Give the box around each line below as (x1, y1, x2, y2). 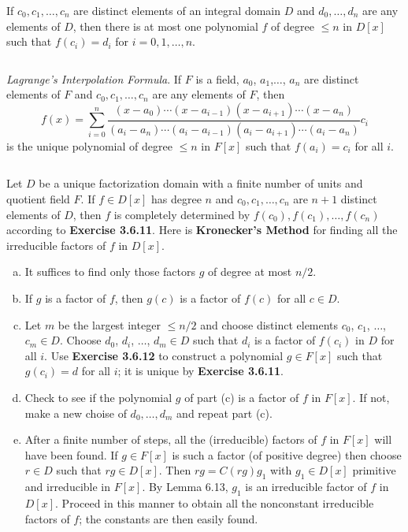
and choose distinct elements (200, 316, 339, 333)
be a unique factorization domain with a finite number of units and (39, 175, 363, 192)
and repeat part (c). (176, 404, 273, 421)
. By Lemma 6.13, (142, 478, 228, 495)
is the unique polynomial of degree (6, 137, 172, 154)
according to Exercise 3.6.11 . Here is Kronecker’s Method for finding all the (6, 221, 398, 238)
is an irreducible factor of (245, 478, 367, 495)
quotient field (6, 191, 70, 207)
